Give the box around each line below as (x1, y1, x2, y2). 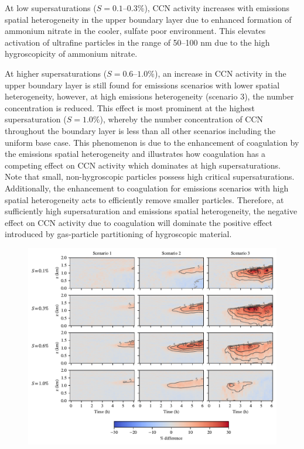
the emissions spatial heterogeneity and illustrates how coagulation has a (5, 148, 266, 160)
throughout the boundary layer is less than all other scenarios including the (5, 124, 276, 136)
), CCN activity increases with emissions (144, 2, 290, 13)
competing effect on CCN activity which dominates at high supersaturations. (5, 159, 281, 171)
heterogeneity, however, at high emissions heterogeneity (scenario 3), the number (5, 90, 294, 102)
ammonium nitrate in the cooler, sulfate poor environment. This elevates (5, 25, 266, 37)
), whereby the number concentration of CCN (100, 113, 264, 125)
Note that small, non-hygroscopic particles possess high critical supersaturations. (5, 170, 295, 183)
